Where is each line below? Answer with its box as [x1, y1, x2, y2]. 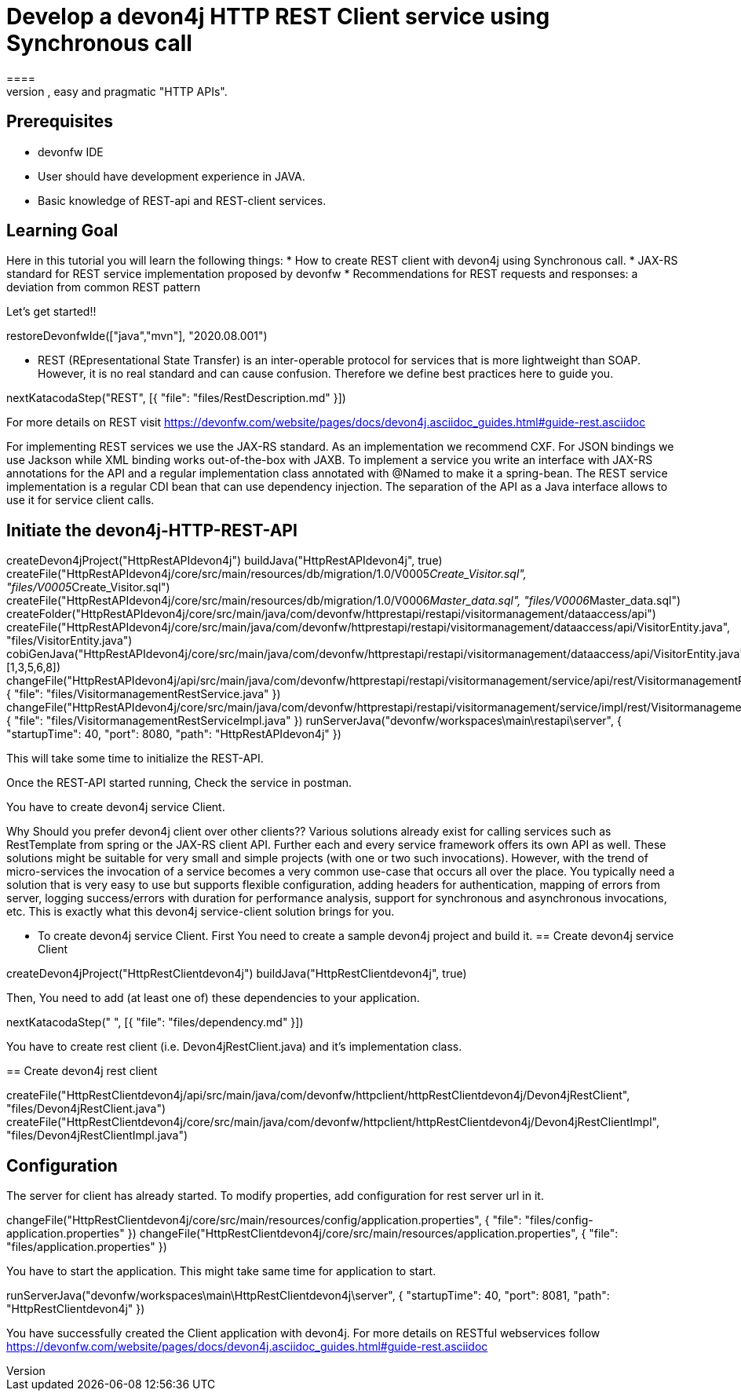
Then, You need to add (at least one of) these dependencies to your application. [6, 991, 420, 1005]
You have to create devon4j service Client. [6, 800, 225, 814]
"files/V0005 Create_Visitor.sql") [6, 580, 170, 594]
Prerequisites [6, 112, 113, 132]
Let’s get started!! [6, 305, 97, 319]
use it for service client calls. [6, 493, 155, 507]
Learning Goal [6, 221, 119, 241]
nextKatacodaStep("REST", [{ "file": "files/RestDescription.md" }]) [6, 391, 346, 405]
